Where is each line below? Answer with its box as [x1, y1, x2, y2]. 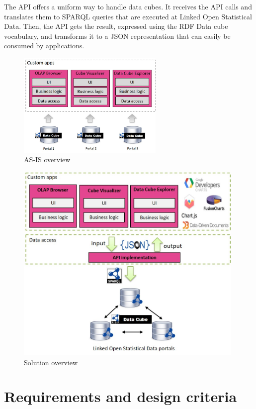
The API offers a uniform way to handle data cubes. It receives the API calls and [4, 1, 252, 11]
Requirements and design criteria [4, 386, 237, 407]
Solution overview [24, 357, 78, 367]
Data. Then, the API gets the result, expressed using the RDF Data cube [4, 21, 228, 31]
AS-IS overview [24, 154, 71, 165]
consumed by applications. [4, 40, 85, 51]
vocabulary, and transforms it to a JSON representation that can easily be [4, 30, 231, 41]
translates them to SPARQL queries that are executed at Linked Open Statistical [4, 11, 252, 21]
